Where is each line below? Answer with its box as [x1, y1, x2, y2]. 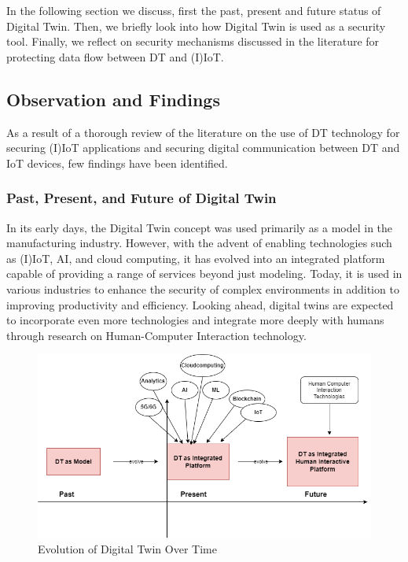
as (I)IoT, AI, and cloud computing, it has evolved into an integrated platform [6, 250, 385, 266]
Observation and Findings [6, 87, 220, 111]
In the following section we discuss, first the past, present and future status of [6, 2, 381, 18]
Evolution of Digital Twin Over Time [38, 541, 217, 557]
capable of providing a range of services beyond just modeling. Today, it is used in [6, 265, 402, 282]
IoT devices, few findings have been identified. [6, 154, 228, 171]
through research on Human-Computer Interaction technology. [6, 327, 307, 343]
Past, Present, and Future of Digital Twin [6, 188, 277, 208]
